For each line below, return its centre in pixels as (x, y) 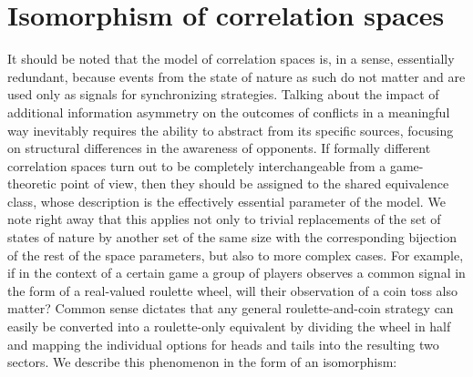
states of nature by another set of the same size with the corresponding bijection (232, 237)
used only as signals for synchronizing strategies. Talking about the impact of (223, 94)
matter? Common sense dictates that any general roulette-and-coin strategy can (231, 308)
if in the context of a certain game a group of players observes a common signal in (236, 273)
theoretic (32, 183)
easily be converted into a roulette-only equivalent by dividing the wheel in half (229, 326)
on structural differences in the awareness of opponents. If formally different (219, 148)
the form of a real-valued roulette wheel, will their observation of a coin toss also (232, 290)
